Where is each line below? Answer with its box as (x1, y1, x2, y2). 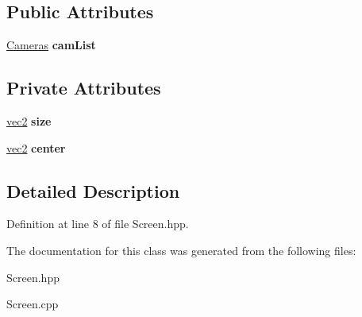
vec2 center (6, 139, 66, 156)
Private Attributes (6, 75, 161, 100)
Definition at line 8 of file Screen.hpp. (6, 215, 189, 232)
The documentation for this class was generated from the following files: (6, 242, 356, 258)
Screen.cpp (6, 296, 59, 312)
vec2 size (6, 113, 52, 129)
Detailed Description (6, 178, 180, 203)
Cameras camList (6, 37, 96, 53)
